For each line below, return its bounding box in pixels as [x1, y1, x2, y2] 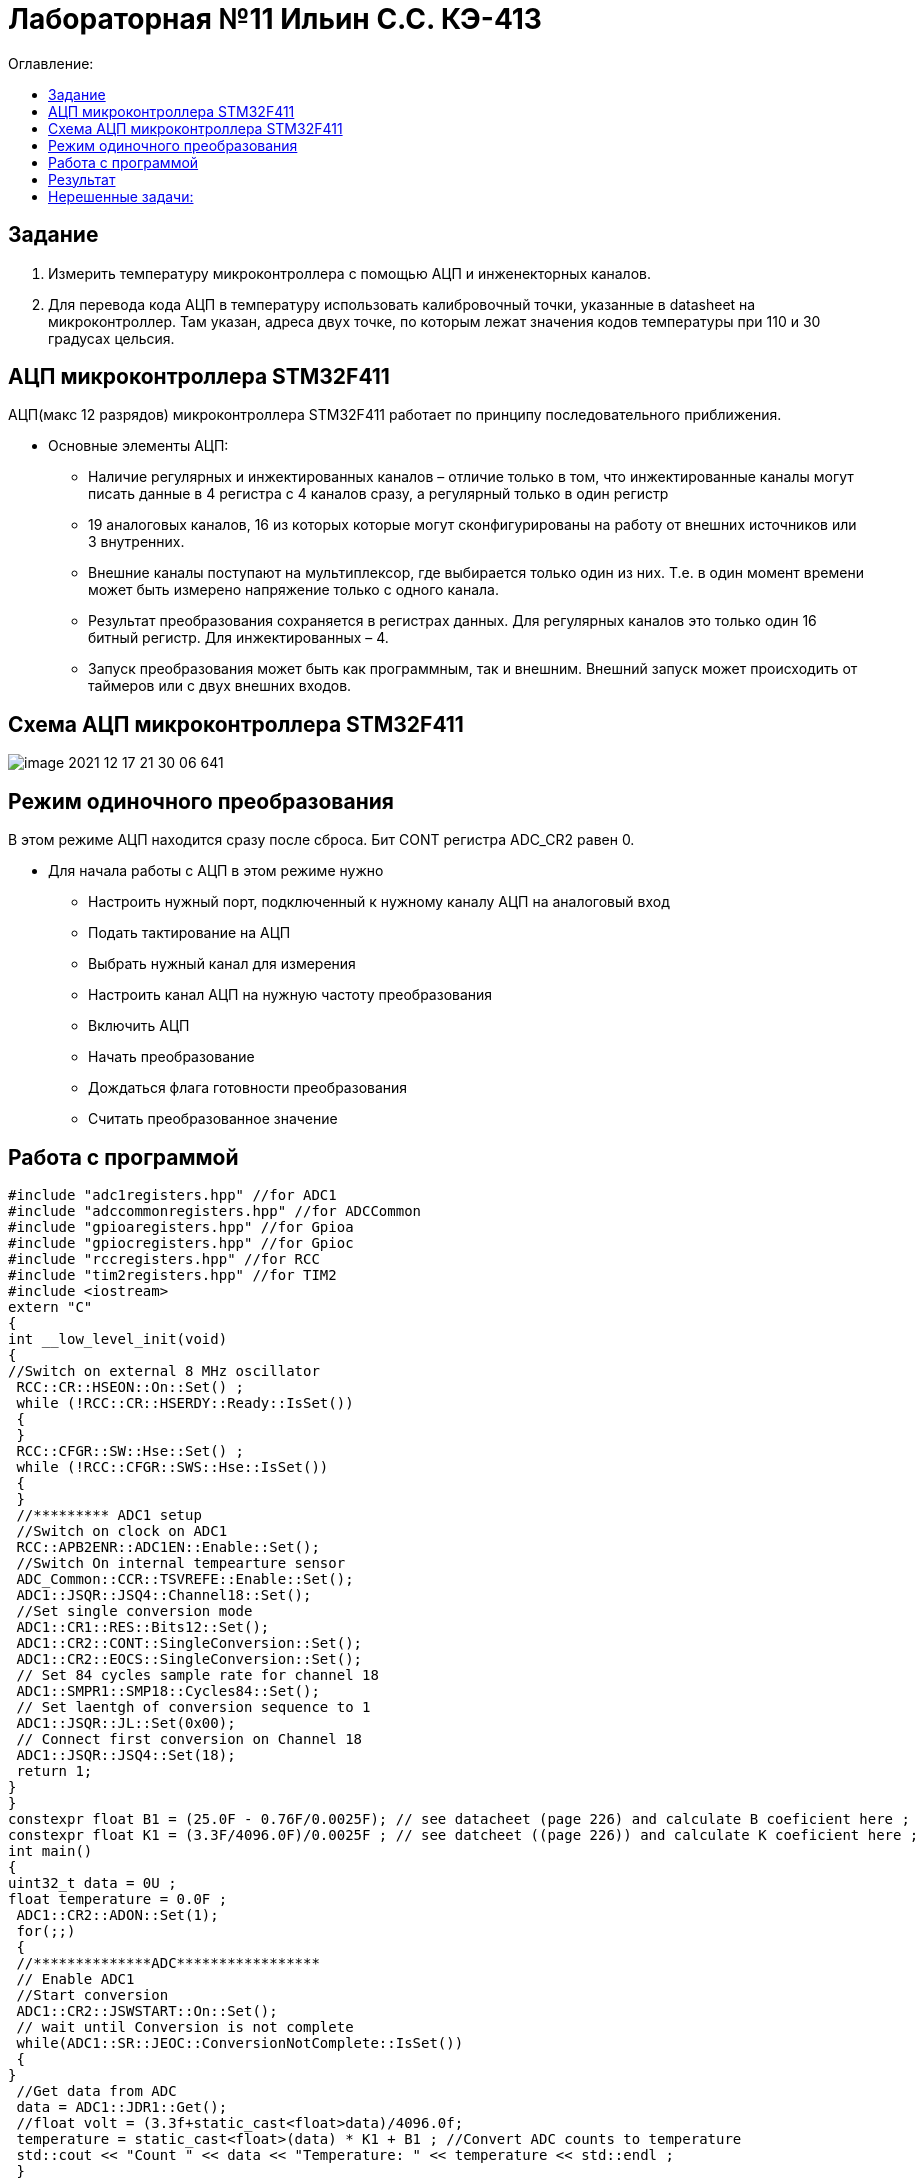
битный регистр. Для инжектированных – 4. [88, 629, 389, 647]
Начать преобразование [88, 1048, 255, 1066]
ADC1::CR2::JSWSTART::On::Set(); [16, 2002, 278, 2019]
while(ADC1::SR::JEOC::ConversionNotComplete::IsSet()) [16, 2034, 464, 2051]
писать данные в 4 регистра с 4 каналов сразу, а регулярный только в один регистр [88, 485, 669, 503]
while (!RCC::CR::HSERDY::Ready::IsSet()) [16, 1394, 354, 1411]
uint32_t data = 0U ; [8, 1874, 177, 1891]
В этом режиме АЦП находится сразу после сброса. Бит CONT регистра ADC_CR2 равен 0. [8, 831, 635, 849]
